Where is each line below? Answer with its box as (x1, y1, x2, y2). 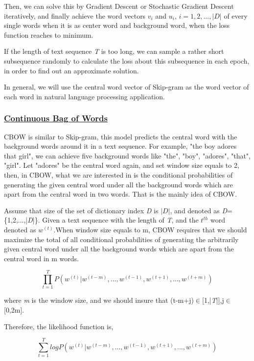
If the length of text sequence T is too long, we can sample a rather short (4, 46, 224, 56)
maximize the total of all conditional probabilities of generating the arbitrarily (4, 234, 239, 244)
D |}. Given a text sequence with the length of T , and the (27, 215, 199, 225)
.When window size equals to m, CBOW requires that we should (53, 224, 247, 234)
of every (224, 10, 248, 21)
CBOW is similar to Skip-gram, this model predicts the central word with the (4, 131, 237, 141)
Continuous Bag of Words (4, 112, 108, 124)
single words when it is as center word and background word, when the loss (4, 20, 230, 30)
